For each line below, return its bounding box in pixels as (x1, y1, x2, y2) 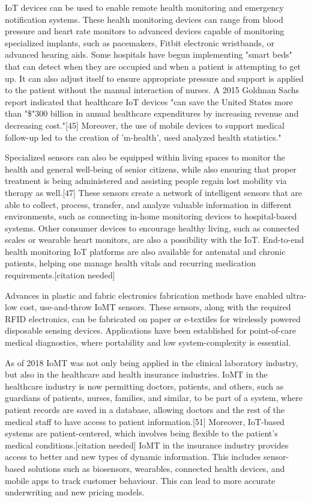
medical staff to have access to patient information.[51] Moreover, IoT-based (5, 415, 285, 427)
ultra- (286, 289, 307, 301)
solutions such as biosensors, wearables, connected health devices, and (28, 462, 285, 474)
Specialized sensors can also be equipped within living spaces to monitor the (5, 151, 285, 164)
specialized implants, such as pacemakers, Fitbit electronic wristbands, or (5, 36, 274, 49)
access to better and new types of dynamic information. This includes (5, 450, 261, 463)
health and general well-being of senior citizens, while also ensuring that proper (5, 162, 297, 175)
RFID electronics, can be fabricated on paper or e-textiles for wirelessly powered (5, 312, 301, 325)
